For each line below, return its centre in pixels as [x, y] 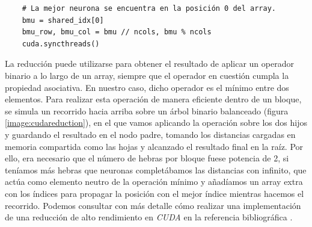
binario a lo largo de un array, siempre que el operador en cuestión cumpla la [147, 75]
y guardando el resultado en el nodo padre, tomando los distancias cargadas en [150, 134]
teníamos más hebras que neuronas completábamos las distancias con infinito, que [156, 169]
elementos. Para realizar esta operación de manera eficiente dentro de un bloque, [153, 99]
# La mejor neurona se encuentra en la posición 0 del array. [149, 8]
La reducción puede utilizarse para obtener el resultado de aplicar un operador [149, 64]
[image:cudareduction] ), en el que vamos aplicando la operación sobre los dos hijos [156, 123]
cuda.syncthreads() [61, 44]
